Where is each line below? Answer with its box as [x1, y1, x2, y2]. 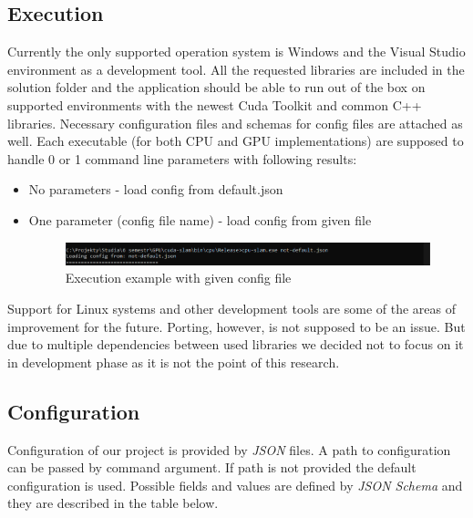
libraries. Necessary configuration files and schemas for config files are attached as [7, 113, 463, 132]
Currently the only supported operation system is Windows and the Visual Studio [7, 42, 466, 61]
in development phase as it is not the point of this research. [7, 352, 340, 371]
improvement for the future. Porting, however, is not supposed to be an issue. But [7, 316, 466, 336]
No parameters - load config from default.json [28, 180, 283, 199]
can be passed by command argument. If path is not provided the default [7, 458, 416, 477]
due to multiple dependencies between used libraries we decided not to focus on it [7, 335, 464, 354]
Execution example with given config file [65, 268, 292, 287]
